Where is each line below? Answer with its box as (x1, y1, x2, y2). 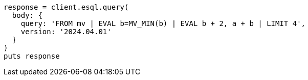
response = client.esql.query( (4, 3, 129, 11)
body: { (12, 11, 42, 19)
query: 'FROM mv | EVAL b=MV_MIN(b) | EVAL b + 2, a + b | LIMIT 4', (20, 19, 306, 28)
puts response (4, 52, 60, 60)
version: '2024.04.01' (20, 28, 112, 36)
